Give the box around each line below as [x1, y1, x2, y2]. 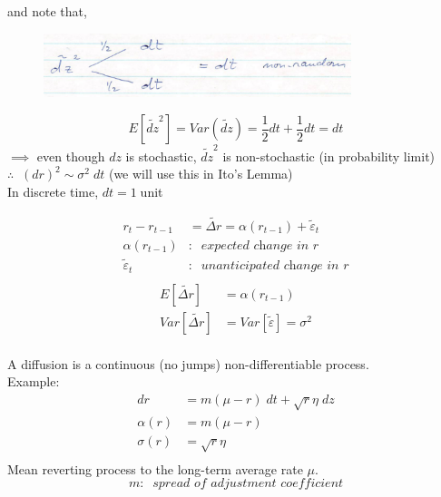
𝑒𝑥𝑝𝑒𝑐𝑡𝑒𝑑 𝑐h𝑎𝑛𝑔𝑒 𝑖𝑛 [201, 239, 309, 252]
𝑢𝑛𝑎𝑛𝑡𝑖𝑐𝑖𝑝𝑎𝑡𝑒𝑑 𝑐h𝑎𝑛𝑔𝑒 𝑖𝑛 [201, 259, 339, 273]
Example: [7, 372, 60, 391]
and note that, [7, 2, 87, 20]
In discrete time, [7, 181, 99, 200]
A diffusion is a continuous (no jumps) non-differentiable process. [7, 354, 369, 373]
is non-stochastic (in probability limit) [222, 146, 436, 165]
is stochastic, [125, 146, 197, 165]
